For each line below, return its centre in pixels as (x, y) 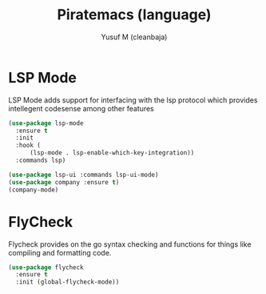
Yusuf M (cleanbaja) (134, 37)
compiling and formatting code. (60, 252)
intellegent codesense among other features (81, 108)
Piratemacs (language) (134, 15)
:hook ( (28, 146)
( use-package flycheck (46, 267)
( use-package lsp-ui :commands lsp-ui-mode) (83, 175)
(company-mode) (34, 190)
